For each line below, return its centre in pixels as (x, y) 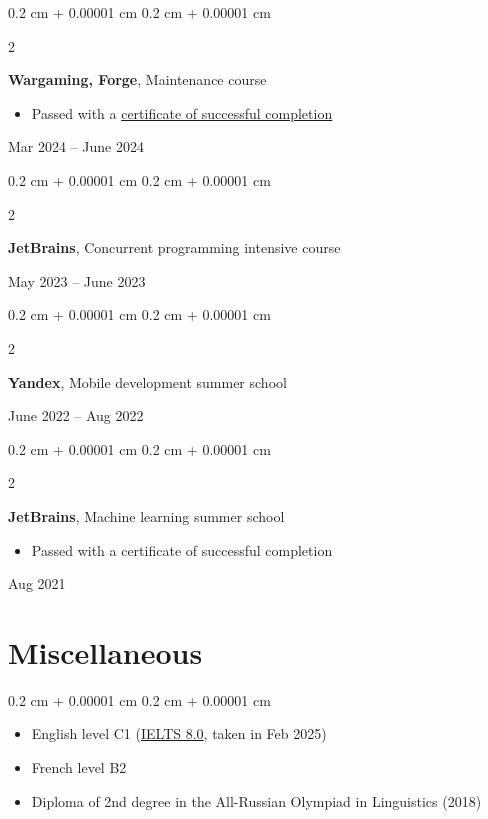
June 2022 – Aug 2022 (76, 415)
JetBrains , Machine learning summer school (146, 515)
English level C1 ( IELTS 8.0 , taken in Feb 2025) (179, 733)
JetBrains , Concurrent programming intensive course (174, 247)
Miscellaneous (105, 651)
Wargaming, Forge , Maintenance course (137, 79)
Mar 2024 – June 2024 (76, 146)
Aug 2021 (37, 583)
